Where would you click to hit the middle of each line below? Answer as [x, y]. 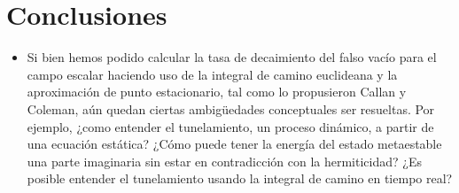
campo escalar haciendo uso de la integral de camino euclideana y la [212, 74]
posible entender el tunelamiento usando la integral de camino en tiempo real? [240, 178]
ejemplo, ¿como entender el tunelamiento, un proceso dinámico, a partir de [230, 126]
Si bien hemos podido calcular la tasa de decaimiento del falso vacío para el [232, 57]
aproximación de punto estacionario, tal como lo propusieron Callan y [217, 92]
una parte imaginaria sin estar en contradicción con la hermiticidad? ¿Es [224, 161]
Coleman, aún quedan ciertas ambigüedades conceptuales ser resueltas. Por [231, 108]
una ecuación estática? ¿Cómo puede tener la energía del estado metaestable [234, 144]
